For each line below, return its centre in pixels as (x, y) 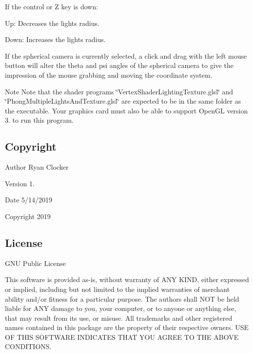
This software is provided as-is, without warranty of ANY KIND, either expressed (127, 279)
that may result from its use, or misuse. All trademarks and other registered (119, 318)
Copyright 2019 (28, 216)
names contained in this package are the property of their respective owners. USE (127, 327)
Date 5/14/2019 (29, 200)
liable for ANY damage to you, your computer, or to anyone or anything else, (121, 308)
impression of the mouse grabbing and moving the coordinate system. (109, 75)
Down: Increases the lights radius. (55, 39)
